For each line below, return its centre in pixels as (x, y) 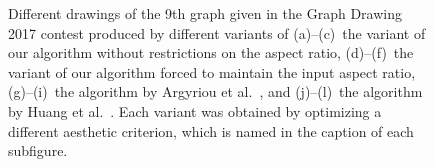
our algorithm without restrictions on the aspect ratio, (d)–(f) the (211, 52)
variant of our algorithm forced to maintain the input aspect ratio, (212, 71)
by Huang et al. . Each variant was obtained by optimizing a (195, 110)
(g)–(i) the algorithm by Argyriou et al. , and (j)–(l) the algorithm (215, 91)
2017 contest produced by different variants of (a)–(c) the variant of (217, 32)
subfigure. (38, 150)
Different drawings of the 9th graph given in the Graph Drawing (205, 13)
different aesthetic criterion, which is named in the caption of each (211, 130)
